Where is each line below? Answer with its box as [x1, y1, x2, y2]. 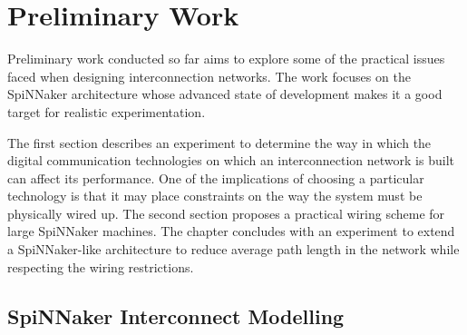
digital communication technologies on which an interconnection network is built [7, 151, 454, 170]
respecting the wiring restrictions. [7, 257, 194, 276]
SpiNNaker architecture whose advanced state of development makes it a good [7, 84, 443, 103]
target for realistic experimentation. [7, 102, 206, 121]
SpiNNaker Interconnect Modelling [7, 301, 345, 330]
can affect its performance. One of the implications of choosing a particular [7, 168, 424, 187]
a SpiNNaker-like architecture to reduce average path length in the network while [7, 240, 460, 259]
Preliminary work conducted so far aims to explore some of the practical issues [7, 49, 445, 68]
